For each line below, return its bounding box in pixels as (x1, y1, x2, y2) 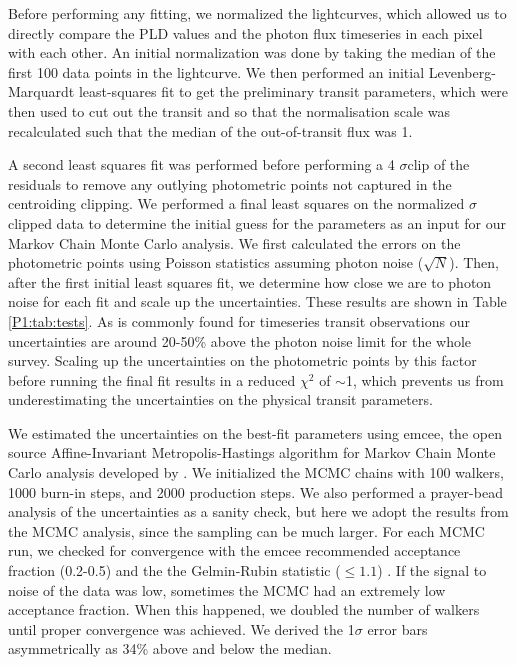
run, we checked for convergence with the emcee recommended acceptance (8, 540, 461, 561)
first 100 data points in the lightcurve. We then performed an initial (8, 61, 425, 82)
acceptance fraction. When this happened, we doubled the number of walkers (8, 599, 480, 620)
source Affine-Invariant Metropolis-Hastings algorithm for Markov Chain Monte (8, 442, 496, 463)
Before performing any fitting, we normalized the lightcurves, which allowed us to (8, 3, 507, 23)
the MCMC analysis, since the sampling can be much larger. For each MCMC (8, 520, 485, 541)
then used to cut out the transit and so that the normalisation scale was (8, 100, 450, 121)
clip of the (407, 154, 470, 175)
